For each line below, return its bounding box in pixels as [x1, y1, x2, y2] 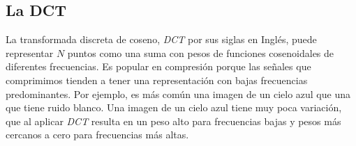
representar [6, 45, 54, 60]
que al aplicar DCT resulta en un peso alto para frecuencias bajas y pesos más [6, 113, 341, 128]
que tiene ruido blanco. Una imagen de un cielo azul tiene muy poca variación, [6, 100, 342, 115]
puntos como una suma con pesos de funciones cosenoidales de [67, 45, 334, 60]
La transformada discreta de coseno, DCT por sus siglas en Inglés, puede [6, 32, 317, 47]
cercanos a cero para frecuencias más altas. [6, 127, 189, 142]
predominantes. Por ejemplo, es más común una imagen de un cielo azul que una [6, 86, 350, 101]
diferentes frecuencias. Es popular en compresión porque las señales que [6, 59, 311, 74]
